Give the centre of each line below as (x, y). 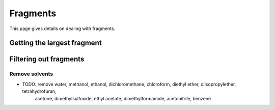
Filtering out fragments (47, 59)
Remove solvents (31, 74)
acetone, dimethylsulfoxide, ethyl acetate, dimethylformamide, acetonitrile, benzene (123, 98)
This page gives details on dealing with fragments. (62, 29)
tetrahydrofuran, (39, 91)
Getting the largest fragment (56, 43)
